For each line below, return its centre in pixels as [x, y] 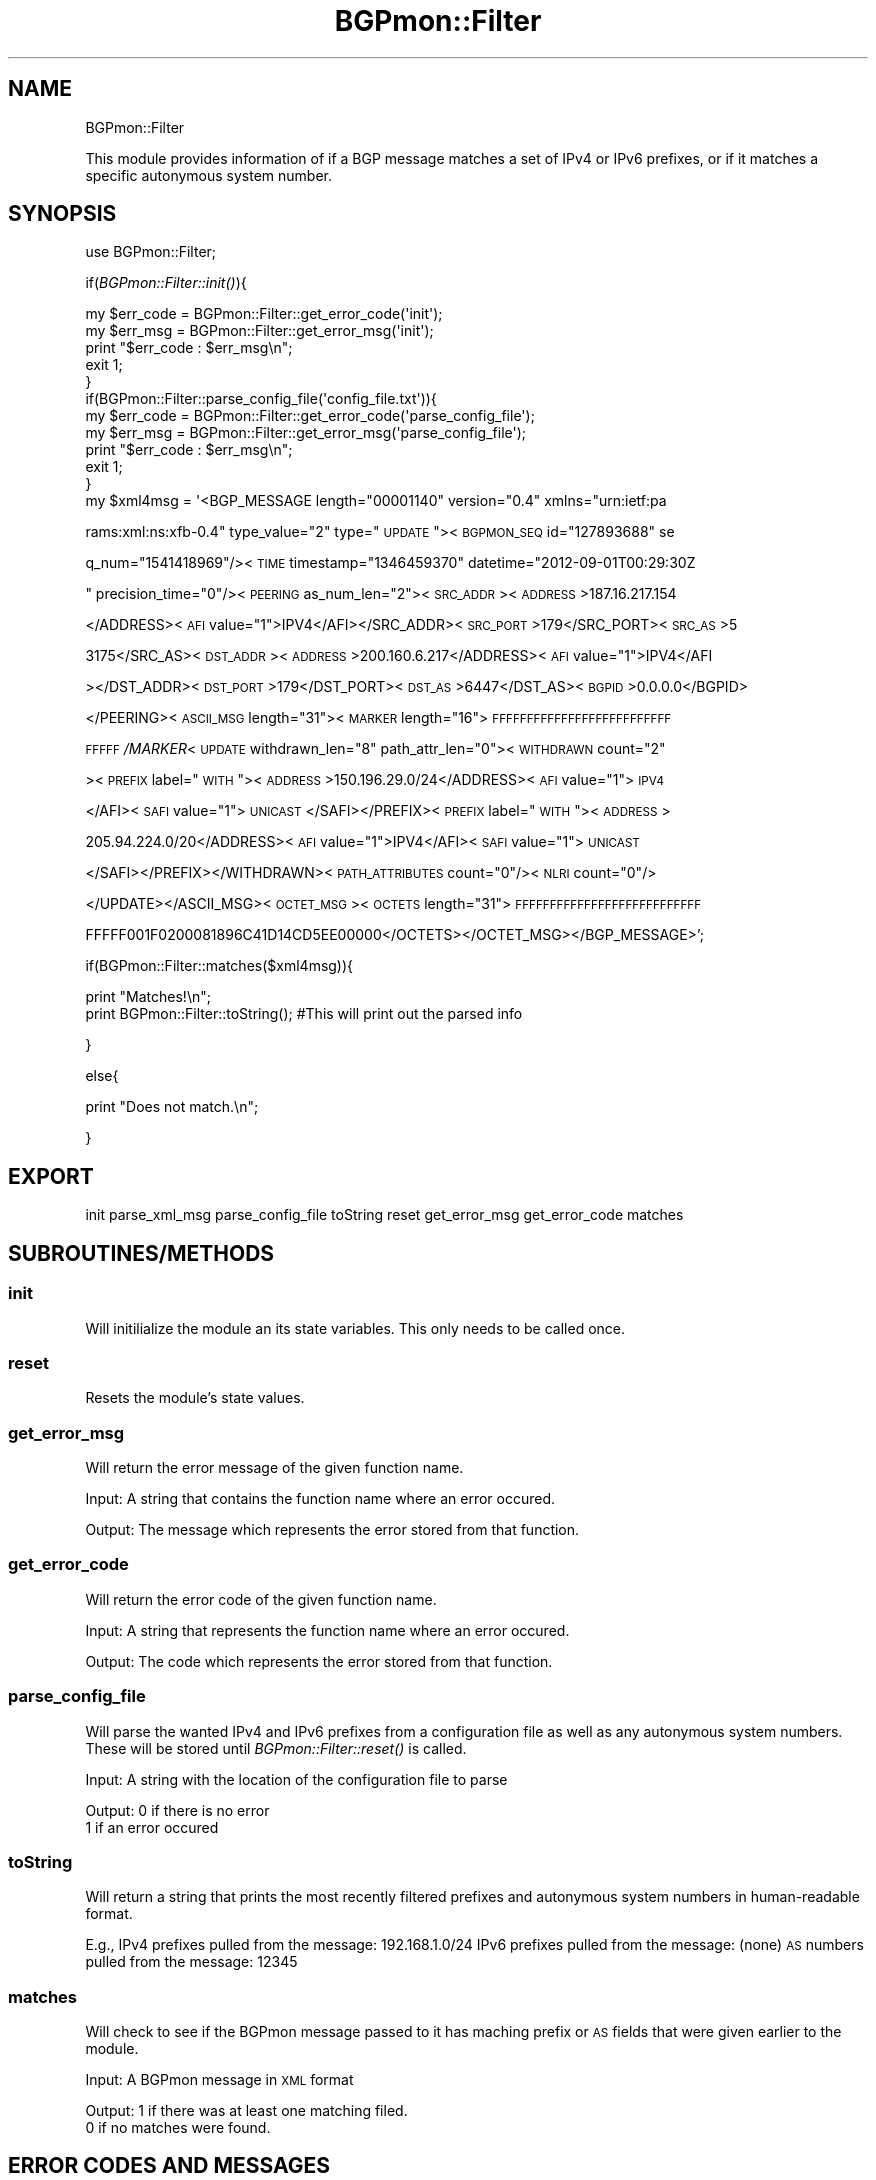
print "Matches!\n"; [148, 997]
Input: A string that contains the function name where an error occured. [320, 1498]
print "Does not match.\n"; [172, 1107]
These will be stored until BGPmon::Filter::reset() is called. [276, 1748]
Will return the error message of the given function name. [274, 1467]
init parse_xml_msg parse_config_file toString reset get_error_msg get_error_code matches [384, 1215]
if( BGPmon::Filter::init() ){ [166, 283]
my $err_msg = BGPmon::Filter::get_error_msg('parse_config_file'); [306, 433]
